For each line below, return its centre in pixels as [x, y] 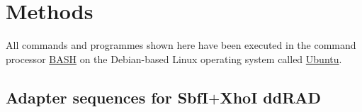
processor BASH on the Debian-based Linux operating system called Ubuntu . [174, 58]
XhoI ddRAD [271, 97]
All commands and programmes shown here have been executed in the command [181, 45]
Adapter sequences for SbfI [107, 97]
